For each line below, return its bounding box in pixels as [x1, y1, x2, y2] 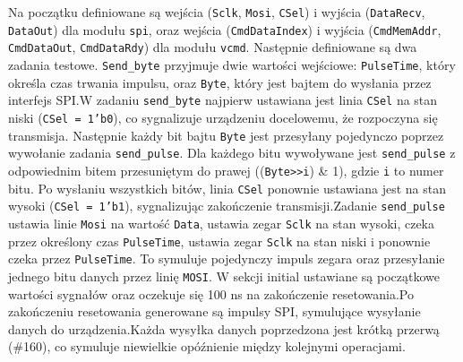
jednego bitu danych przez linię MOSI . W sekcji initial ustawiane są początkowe [8, 266, 440, 285]
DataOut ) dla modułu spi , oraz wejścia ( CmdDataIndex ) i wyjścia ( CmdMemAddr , [8, 20, 442, 39]
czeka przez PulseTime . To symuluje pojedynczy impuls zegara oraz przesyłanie [8, 249, 445, 268]
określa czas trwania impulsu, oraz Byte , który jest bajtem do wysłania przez [8, 73, 432, 91]
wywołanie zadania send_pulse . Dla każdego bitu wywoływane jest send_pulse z [8, 143, 456, 162]
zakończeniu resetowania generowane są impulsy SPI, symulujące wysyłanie [8, 302, 421, 321]
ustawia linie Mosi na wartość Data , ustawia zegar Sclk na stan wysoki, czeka [8, 213, 435, 232]
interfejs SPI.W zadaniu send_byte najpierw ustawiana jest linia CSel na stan [8, 90, 438, 109]
